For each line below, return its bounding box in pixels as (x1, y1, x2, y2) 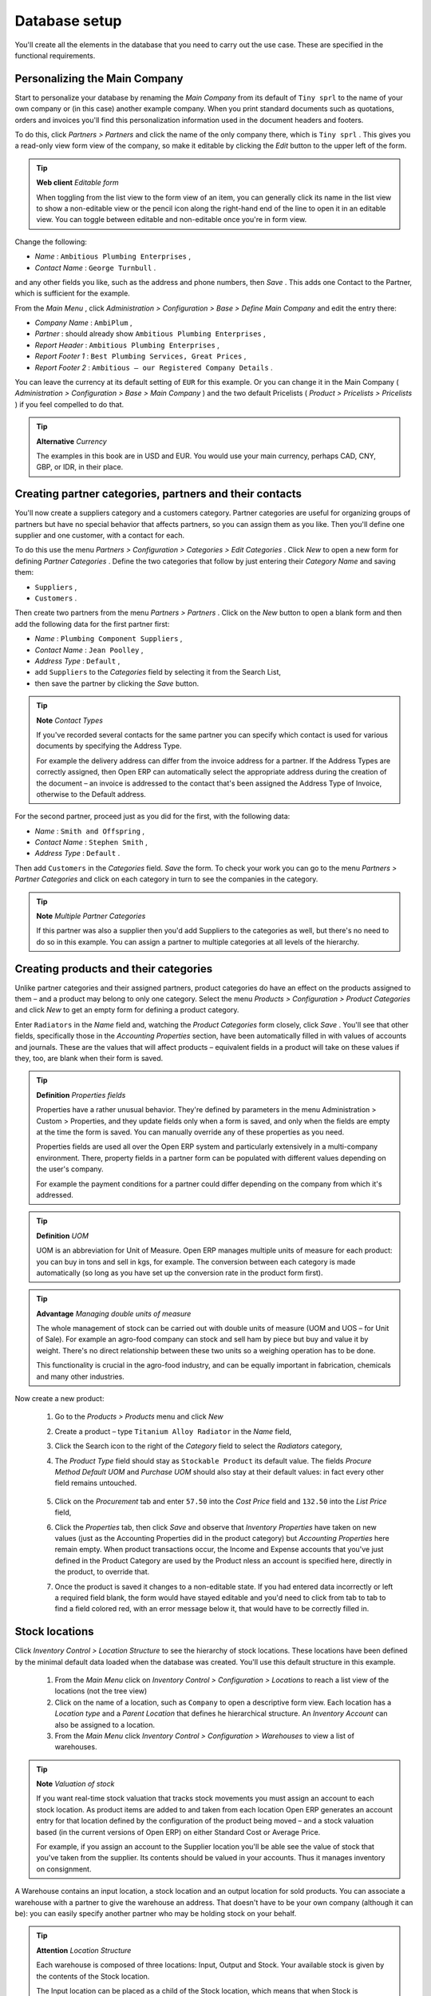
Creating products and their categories (14, 962, 213, 976)
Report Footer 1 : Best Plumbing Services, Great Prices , (34, 351, 247, 361)
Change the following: (14, 236, 88, 247)
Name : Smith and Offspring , (34, 826, 145, 836)
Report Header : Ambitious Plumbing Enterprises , (34, 340, 219, 350)
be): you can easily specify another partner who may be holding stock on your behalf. (14, 1909, 297, 1918)
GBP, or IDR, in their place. (36, 462, 124, 472)
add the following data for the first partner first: (14, 619, 170, 628)
